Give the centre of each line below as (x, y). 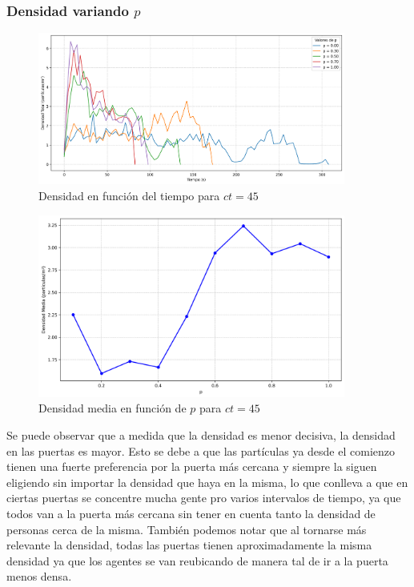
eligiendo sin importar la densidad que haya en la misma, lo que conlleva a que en (207, 482)
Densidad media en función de (113, 408)
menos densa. (39, 576)
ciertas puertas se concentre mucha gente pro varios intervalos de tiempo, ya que (204, 498)
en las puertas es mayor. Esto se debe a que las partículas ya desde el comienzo (201, 450)
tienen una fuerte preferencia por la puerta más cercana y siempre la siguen (192, 466)
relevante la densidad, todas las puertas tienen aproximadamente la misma (189, 545)
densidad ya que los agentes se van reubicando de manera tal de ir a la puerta (197, 560)
